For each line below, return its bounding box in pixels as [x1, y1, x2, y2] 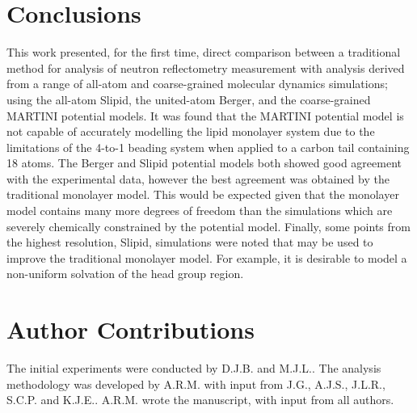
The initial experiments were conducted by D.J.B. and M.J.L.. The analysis [6, 360, 381, 377]
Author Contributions [6, 313, 255, 346]
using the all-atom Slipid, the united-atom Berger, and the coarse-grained [6, 91, 371, 107]
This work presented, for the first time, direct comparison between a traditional [6, 44, 401, 61]
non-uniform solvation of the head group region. [6, 265, 244, 282]
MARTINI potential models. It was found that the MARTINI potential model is [6, 107, 404, 124]
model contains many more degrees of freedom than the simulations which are [6, 202, 393, 219]
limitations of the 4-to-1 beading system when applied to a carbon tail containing [6, 138, 410, 155]
